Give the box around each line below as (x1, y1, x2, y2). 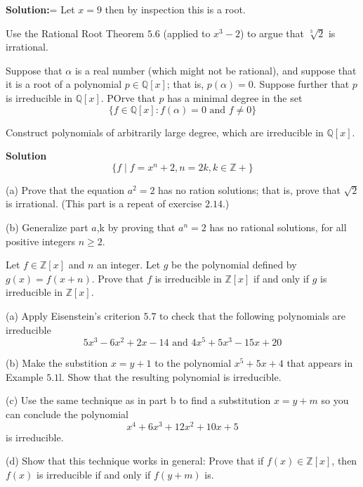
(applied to (163, 25, 211, 40)
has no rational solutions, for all (209, 219, 347, 234)
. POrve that (100, 90, 156, 105)
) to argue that (239, 25, 304, 40)
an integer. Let (97, 257, 161, 272)
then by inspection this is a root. (105, 2, 246, 16)
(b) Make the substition (6, 356, 108, 370)
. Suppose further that (253, 77, 350, 91)
